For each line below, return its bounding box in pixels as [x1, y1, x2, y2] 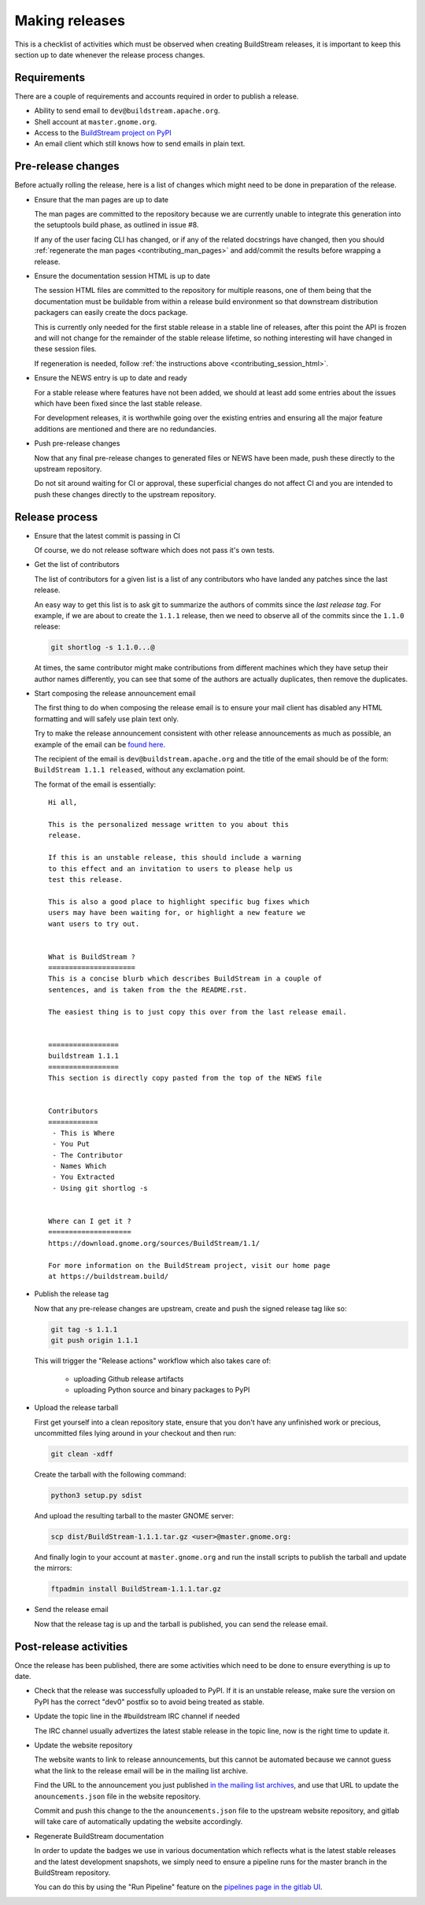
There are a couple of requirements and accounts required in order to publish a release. [14, 91, 299, 101]
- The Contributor [52, 1151, 124, 1159]
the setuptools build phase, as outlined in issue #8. [34, 221, 199, 230]
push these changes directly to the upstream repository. [34, 489, 216, 499]
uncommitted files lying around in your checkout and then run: [34, 1429, 236, 1438]
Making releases [14, 12, 126, 29]
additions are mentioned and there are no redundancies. [34, 424, 216, 433]
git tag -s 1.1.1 [50, 1325, 118, 1334]
